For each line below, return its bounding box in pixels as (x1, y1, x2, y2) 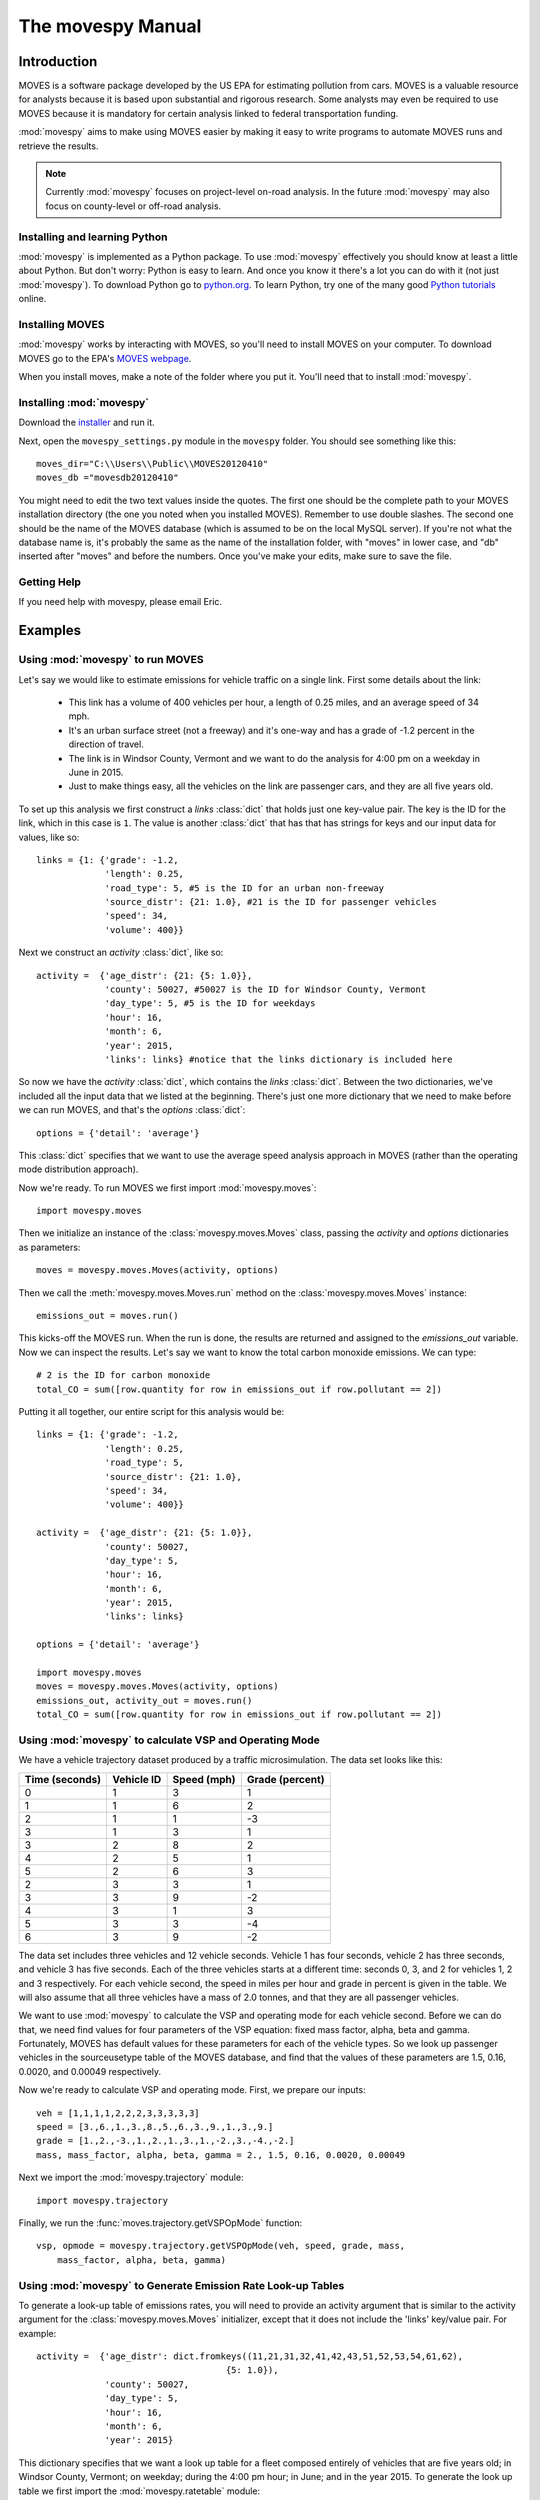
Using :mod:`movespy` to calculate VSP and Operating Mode (18, 1733, 320, 1747)
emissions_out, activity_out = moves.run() (36, 1695, 253, 1706)
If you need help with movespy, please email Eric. (18, 596, 223, 608)
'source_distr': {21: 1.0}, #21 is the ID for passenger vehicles (104, 896, 437, 908)
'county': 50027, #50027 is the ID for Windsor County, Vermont (104, 984, 427, 995)
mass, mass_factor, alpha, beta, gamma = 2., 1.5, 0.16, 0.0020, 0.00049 (36, 2149, 406, 2160)
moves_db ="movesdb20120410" (36, 472, 179, 484)
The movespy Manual (18, 15, 202, 37)
